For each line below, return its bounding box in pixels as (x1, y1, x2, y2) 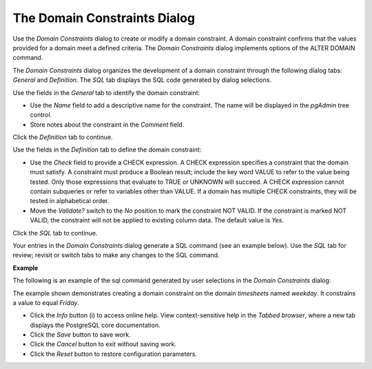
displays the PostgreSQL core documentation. (30, 321, 161, 329)
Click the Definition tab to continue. (12, 133, 113, 141)
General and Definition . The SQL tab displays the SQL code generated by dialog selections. (12, 76, 272, 84)
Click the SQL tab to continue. (12, 229, 98, 237)
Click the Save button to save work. (30, 330, 131, 339)
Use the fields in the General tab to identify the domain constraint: (12, 88, 200, 96)
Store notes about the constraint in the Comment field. (30, 120, 185, 129)
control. (30, 111, 52, 119)
